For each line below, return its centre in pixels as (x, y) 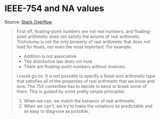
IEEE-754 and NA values (54, 8)
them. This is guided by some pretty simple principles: (71, 91)
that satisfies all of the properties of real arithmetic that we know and (86, 81)
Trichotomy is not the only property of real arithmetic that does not (83, 41)
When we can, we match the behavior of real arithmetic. (80, 101)
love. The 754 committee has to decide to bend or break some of (81, 86)
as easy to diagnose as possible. (56, 111)
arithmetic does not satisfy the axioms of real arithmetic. (84, 36)
